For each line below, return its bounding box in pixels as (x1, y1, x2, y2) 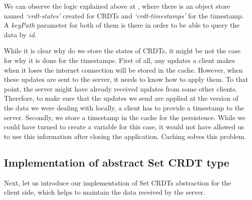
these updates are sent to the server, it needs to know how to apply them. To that (4, 74, 249, 84)
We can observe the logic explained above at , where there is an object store (4, 1, 230, 11)
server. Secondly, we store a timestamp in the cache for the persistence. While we (4, 112, 246, 122)
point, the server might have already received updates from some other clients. (4, 83, 237, 93)
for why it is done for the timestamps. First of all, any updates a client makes (4, 55, 235, 65)
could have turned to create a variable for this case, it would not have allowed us (4, 122, 244, 132)
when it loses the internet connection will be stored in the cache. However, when (4, 64, 243, 75)
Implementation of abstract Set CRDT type (4, 154, 230, 169)
